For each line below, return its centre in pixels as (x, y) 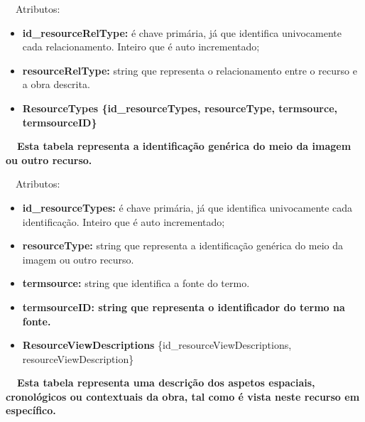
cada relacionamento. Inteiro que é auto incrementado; (141, 47)
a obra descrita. (56, 84)
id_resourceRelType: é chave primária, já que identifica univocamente (182, 32)
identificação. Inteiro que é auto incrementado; (124, 221)
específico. (31, 410)
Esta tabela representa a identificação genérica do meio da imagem (184, 146)
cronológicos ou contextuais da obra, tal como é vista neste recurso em (183, 396)
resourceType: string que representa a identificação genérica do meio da (183, 245)
